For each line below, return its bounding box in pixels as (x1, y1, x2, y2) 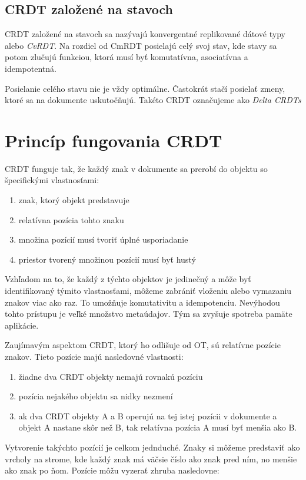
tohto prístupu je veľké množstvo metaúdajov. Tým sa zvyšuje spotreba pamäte (5, 307, 292, 320)
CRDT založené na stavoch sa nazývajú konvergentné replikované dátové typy (5, 28, 285, 40)
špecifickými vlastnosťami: (5, 174, 99, 186)
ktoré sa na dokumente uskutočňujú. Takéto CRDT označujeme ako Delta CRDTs (5, 94, 301, 106)
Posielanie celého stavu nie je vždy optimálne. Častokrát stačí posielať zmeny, (5, 82, 285, 94)
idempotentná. (5, 62, 56, 74)
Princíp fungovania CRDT (5, 128, 222, 152)
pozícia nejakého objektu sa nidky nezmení (18, 390, 173, 402)
